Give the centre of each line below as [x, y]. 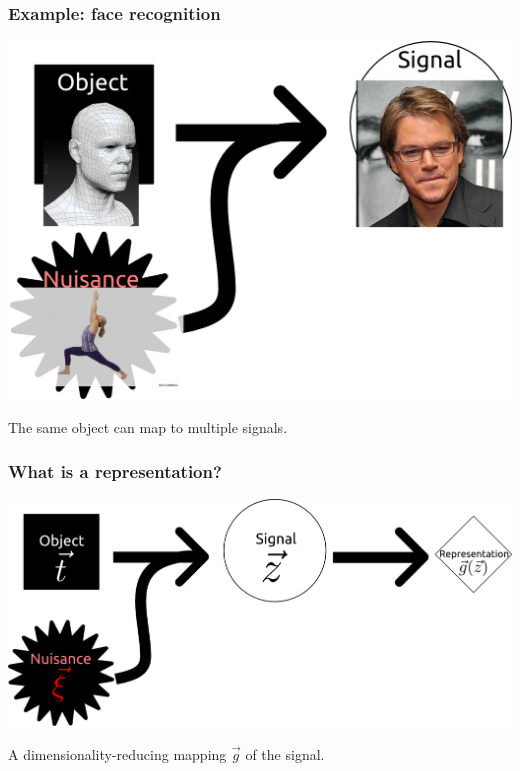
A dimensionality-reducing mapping [117, 753]
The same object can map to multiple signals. [148, 426]
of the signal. [285, 753]
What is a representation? [115, 471]
